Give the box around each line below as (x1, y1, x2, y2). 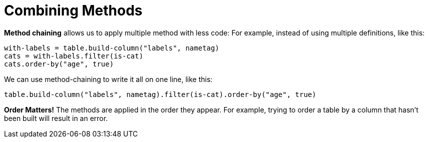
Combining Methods (4, 2, 143, 19)
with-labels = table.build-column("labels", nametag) (4, 43, 219, 52)
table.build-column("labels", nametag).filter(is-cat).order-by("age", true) (4, 90, 316, 98)
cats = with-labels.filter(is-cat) (4, 51, 144, 60)
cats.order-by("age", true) (4, 59, 114, 68)
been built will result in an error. (4, 113, 108, 122)
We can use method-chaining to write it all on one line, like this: (4, 74, 213, 83)
